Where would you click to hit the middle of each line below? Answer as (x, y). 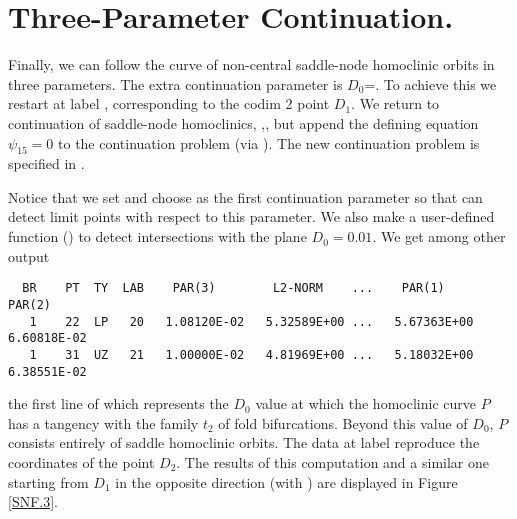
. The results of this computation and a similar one (332, 461)
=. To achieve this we (430, 83)
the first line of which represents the (118, 403)
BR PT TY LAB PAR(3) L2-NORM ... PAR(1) (233, 288)
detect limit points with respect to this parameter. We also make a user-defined (251, 216)
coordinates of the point (81, 461)
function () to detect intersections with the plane (157, 236)
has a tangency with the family (103, 422)
